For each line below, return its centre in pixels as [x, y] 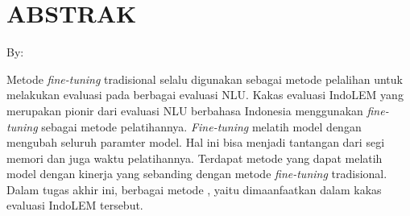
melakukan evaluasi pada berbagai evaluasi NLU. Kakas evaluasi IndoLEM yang [205, 95]
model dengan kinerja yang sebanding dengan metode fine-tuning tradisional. [197, 174]
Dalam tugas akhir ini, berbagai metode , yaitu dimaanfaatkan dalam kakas [194, 189]
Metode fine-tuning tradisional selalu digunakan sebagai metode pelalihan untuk [205, 79]
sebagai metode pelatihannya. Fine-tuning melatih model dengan [201, 126]
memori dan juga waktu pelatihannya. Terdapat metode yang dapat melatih [195, 158]
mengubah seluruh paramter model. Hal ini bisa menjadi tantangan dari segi [196, 142]
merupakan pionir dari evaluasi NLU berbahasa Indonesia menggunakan [185, 110]
